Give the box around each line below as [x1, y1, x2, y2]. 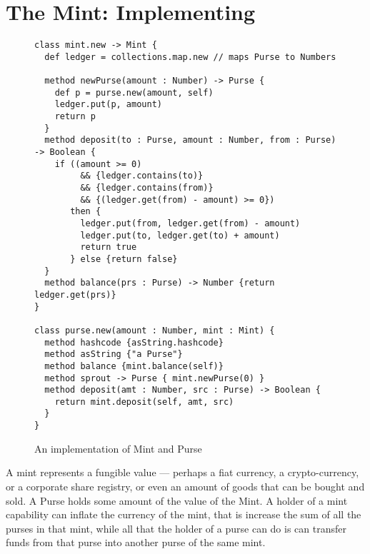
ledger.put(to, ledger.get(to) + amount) [80, 230, 280, 241]
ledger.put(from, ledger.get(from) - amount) [80, 218, 301, 228]
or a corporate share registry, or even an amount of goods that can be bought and [6, 478, 365, 493]
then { [70, 206, 101, 217]
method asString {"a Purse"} [44, 349, 183, 360]
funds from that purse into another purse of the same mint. [6, 535, 266, 550]
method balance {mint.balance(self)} [44, 361, 224, 371]
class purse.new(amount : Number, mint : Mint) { [34, 325, 275, 336]
